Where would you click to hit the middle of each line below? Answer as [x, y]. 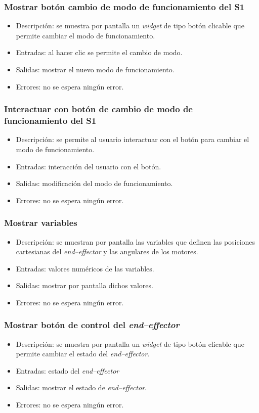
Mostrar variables [41, 223]
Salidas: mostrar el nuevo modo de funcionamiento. [95, 69]
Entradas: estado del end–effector [68, 370]
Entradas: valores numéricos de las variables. [85, 268]
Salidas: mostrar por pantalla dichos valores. [84, 285]
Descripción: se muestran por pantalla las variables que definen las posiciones [136, 241]
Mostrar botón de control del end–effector [92, 325]
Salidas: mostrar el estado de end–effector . [81, 387]
